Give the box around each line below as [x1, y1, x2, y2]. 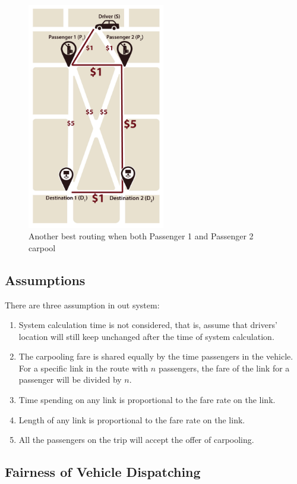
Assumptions [5, 270, 86, 289]
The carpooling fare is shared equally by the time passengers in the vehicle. [18, 350, 293, 363]
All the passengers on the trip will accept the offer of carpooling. [18, 433, 254, 446]
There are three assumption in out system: [5, 298, 160, 311]
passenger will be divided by [18, 373, 122, 386]
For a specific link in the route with [18, 361, 148, 374]
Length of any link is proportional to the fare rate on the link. [18, 413, 245, 426]
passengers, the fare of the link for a [158, 361, 290, 374]
